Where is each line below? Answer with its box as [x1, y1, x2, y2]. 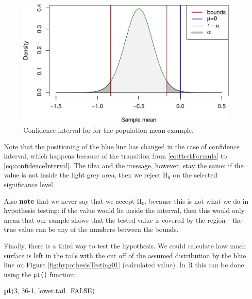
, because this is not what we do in [145, 195, 249, 206]
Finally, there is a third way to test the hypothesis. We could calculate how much [4, 240, 246, 250]
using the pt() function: [4, 269, 76, 279]
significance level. [4, 179, 55, 189]
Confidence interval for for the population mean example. [23, 125, 194, 135]
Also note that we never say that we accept [4, 195, 135, 206]
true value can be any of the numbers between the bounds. [4, 224, 179, 234]
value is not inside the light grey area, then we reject [4, 170, 161, 180]
